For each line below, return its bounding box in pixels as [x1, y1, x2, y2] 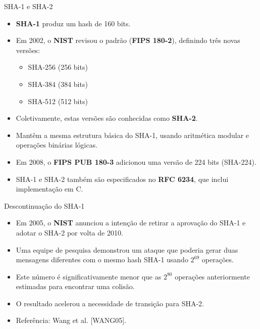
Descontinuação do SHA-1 [4, 200, 85, 211]
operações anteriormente [175, 271, 250, 281]
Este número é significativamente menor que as [16, 271, 162, 281]
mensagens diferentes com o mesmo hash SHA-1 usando [16, 254, 188, 265]
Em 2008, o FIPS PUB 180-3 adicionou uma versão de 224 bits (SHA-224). [16, 156, 256, 167]
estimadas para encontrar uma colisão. [16, 281, 135, 292]
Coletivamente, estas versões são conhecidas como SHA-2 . [16, 113, 198, 123]
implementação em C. [16, 183, 83, 194]
